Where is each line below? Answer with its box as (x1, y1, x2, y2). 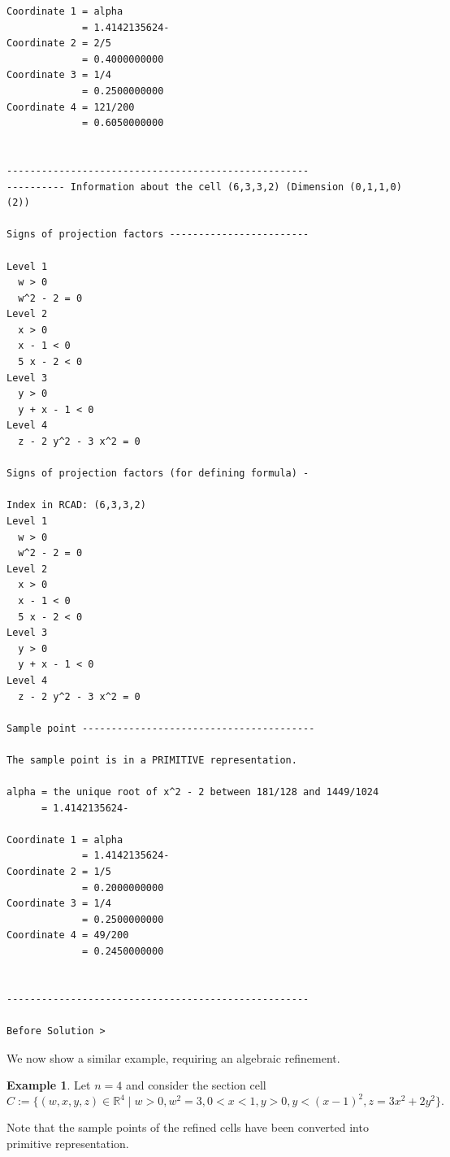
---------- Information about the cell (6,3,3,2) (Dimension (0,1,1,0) (6, 181, 402, 193)
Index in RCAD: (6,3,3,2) (6, 499, 146, 511)
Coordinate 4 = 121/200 (6, 101, 135, 113)
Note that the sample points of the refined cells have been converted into (6, 1119, 369, 1136)
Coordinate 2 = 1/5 (6, 866, 111, 878)
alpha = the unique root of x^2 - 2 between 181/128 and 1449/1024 (6, 786, 379, 798)
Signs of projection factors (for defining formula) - (6, 468, 309, 480)
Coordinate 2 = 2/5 (6, 37, 111, 50)
